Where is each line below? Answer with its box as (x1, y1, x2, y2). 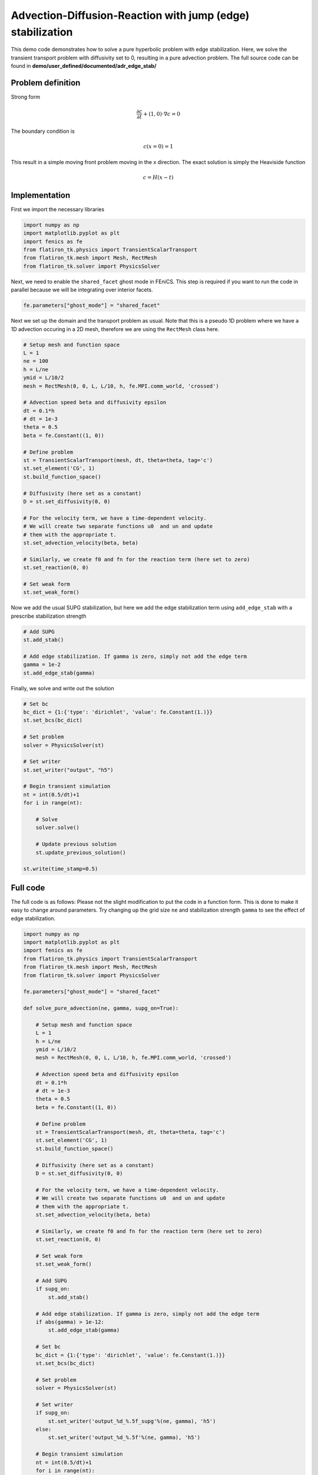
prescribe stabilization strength (11, 612, 87, 619)
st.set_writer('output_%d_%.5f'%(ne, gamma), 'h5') (48, 1434, 201, 1441)
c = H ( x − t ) (143, 174, 174, 181)
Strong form (11, 93, 41, 100)
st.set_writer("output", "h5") (23, 766, 114, 773)
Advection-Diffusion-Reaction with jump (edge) (11, 9, 250, 22)
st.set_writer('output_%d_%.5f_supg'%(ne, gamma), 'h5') (48, 1418, 216, 1424)
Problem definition (11, 77, 81, 88)
